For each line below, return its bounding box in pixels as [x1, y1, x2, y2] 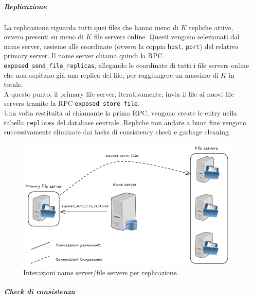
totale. [4, 79, 23, 89]
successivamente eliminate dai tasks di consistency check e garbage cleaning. [4, 127, 231, 137]
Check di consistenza [4, 286, 75, 297]
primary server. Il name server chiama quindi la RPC [4, 50, 163, 61]
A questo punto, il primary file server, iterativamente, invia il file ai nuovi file [4, 88, 234, 99]
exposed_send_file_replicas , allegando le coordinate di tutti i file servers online [4, 60, 249, 70]
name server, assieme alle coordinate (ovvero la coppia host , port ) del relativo [4, 41, 238, 51]
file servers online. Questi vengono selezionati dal [94, 32, 240, 42]
